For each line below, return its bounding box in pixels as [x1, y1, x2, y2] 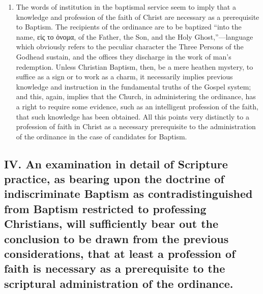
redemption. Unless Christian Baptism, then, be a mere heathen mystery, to [16, 61, 253, 72]
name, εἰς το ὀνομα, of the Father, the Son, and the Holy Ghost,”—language [16, 31, 253, 42]
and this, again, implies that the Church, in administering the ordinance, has [16, 91, 256, 102]
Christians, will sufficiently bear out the [4, 216, 219, 231]
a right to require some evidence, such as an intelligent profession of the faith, [16, 101, 258, 111]
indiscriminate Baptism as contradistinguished [4, 186, 253, 201]
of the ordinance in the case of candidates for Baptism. [16, 131, 187, 141]
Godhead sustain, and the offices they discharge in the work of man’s [16, 51, 231, 62]
